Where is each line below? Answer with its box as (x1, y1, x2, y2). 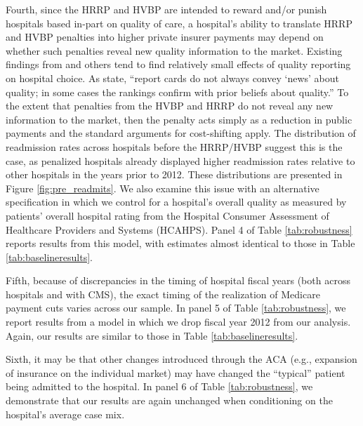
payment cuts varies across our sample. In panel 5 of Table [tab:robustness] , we (6, 300, 346, 315)
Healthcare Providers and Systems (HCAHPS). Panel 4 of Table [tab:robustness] (6, 222, 352, 237)
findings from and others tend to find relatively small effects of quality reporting (6, 57, 351, 72)
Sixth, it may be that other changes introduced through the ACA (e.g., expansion (6, 352, 357, 366)
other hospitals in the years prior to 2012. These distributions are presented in (6, 167, 343, 182)
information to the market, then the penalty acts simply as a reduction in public (6, 112, 352, 126)
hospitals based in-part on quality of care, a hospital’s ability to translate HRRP (6, 15, 352, 30)
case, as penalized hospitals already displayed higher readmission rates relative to (6, 153, 355, 168)
